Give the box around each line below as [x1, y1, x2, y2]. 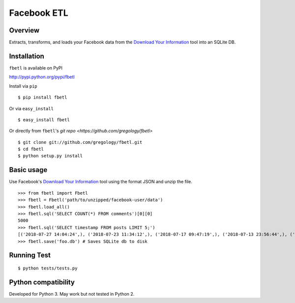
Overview [9, 26, 40, 34]
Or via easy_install [9, 105, 54, 111]
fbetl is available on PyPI [9, 65, 63, 71]
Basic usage [9, 166, 48, 174]
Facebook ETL [9, 7, 68, 18]
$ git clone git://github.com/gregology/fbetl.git [18, 139, 143, 145]
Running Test [9, 251, 51, 260]
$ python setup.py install [18, 153, 83, 159]
